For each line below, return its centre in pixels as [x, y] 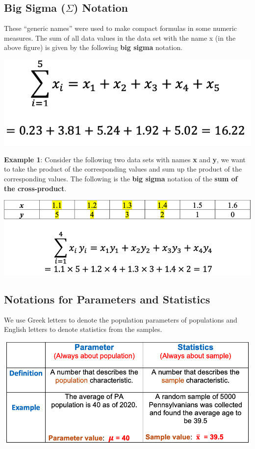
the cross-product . [35, 188]
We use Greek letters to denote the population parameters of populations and [121, 319]
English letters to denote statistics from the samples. [83, 329]
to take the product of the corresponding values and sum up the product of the [123, 169]
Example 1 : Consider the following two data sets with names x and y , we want [125, 159]
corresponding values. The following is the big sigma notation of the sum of [121, 179]
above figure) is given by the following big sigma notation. [93, 47]
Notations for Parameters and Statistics [107, 299]
